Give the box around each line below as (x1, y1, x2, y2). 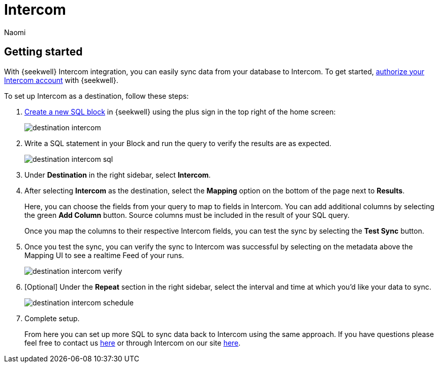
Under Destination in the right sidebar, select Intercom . (24, 170, 211, 179)
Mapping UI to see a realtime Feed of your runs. (24, 250, 184, 260)
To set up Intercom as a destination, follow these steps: (4, 91, 189, 100)
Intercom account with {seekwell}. (4, 75, 118, 84)
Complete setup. (24, 314, 80, 323)
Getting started (4, 45, 83, 59)
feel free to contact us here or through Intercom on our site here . (24, 338, 241, 347)
